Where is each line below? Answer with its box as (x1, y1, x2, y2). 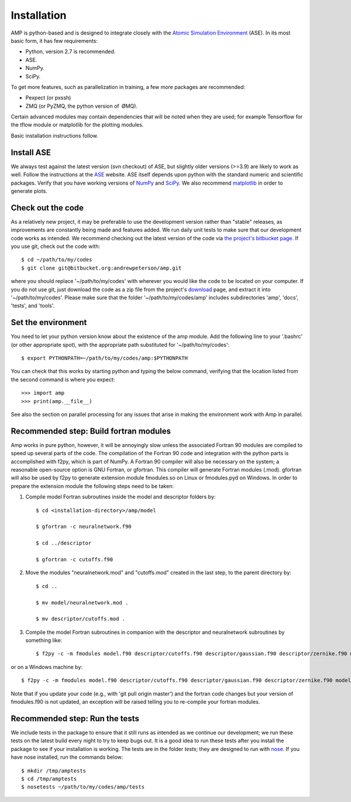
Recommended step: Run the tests (11, 714, 140, 723)
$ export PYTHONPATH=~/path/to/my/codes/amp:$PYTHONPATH (21, 355, 188, 361)
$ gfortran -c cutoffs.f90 (36, 556, 113, 562)
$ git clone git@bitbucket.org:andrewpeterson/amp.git (21, 264, 182, 271)
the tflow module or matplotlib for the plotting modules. (11, 121, 144, 128)
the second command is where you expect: (11, 376, 115, 383)
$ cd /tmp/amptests (21, 775, 77, 782)
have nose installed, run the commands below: (11, 753, 123, 761)
